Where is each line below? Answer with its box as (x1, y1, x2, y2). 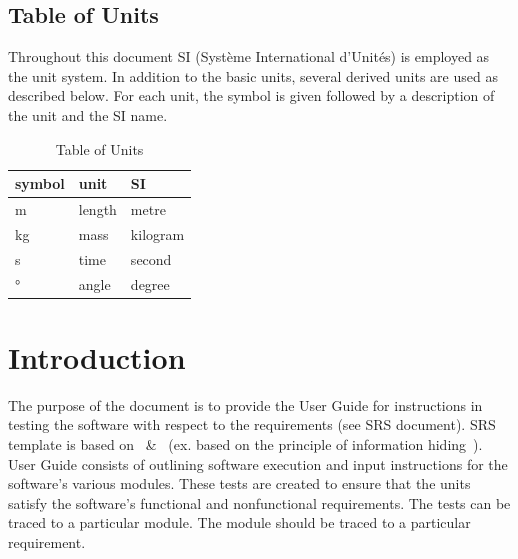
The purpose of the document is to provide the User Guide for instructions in (8, 394, 483, 415)
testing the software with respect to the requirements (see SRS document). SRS (8, 414, 496, 435)
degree (130, 273, 170, 294)
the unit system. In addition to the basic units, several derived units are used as (8, 65, 498, 86)
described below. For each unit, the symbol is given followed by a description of (8, 85, 495, 106)
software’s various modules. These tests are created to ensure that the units (8, 473, 471, 494)
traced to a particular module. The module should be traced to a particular (8, 512, 471, 533)
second (130, 248, 172, 269)
